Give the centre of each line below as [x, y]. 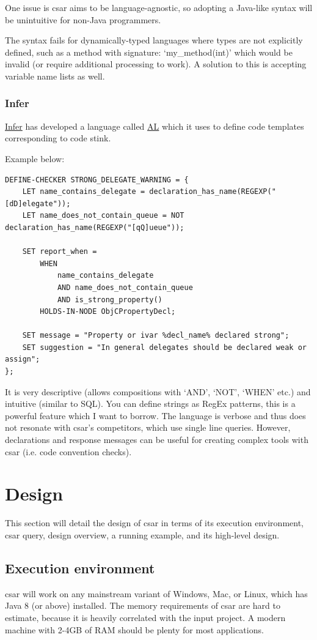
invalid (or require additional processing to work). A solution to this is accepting [156, 64]
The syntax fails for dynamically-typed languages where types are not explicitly [154, 40]
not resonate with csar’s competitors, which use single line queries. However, [148, 427]
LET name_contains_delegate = [84, 192]
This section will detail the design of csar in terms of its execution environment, [154, 523]
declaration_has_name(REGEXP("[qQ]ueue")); [95, 227]
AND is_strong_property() [110, 300]
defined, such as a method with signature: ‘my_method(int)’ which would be [149, 52]
